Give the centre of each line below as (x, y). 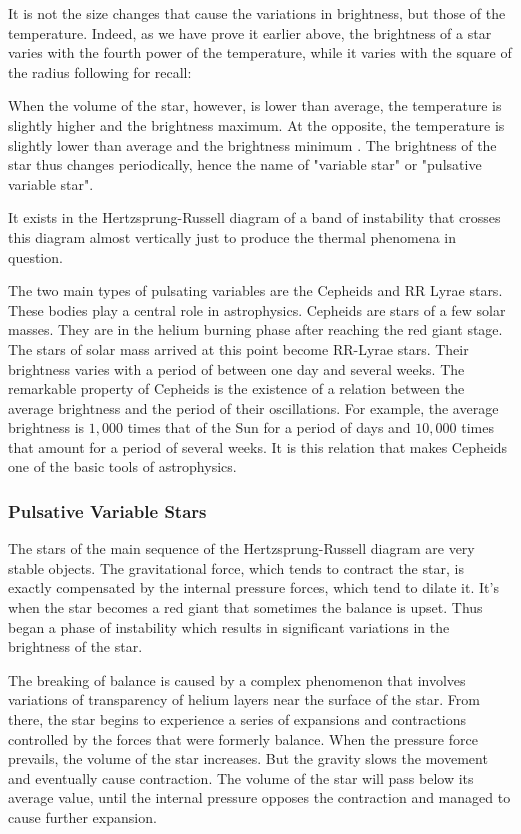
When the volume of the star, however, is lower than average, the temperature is (255, 105)
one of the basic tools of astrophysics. (122, 466)
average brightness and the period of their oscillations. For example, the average (253, 407)
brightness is (46, 427)
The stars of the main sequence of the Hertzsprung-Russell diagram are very (241, 548)
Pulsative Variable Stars (107, 510)
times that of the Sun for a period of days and (269, 427)
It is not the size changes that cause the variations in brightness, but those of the (257, 13)
